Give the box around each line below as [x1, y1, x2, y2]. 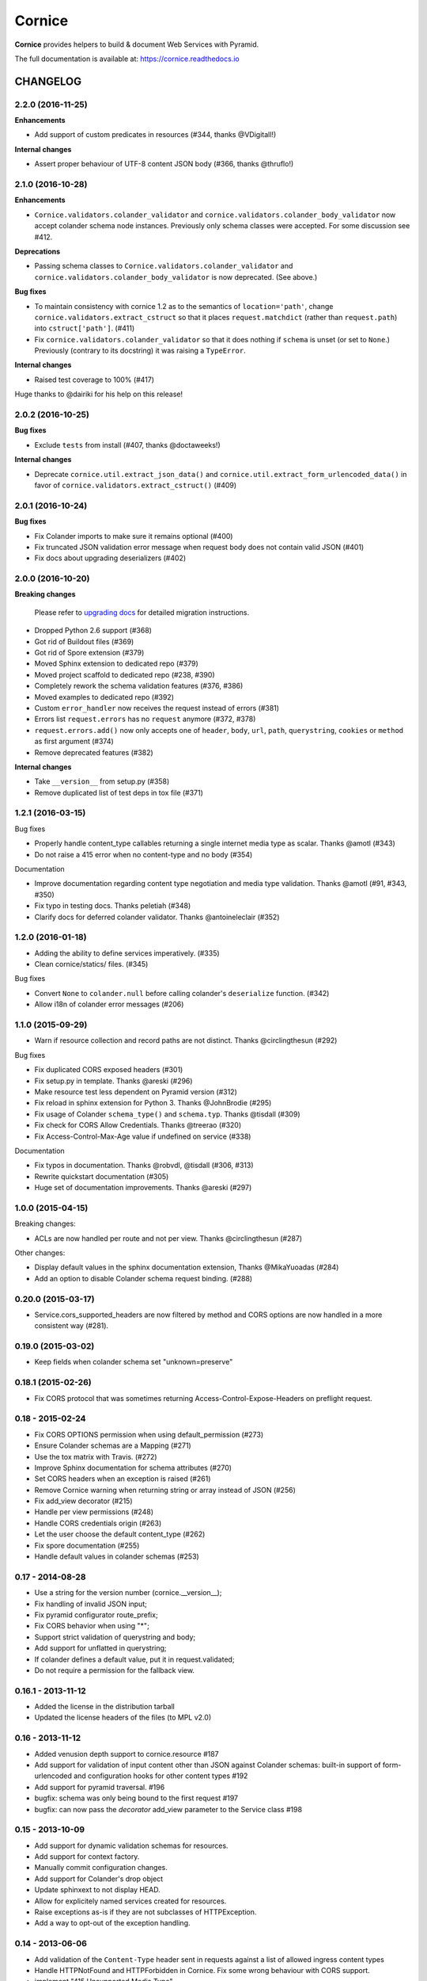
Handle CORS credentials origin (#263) [34, 1518, 162, 1528]
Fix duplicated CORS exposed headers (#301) [34, 1065, 183, 1074]
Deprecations [14, 246, 61, 256]
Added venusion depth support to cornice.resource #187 [34, 1749, 219, 1758]
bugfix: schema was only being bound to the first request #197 [34, 1793, 239, 1803]
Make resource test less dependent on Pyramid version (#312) [34, 1086, 237, 1097]
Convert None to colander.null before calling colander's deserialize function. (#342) [34, 988, 330, 998]
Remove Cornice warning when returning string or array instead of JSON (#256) [34, 1485, 296, 1494]
